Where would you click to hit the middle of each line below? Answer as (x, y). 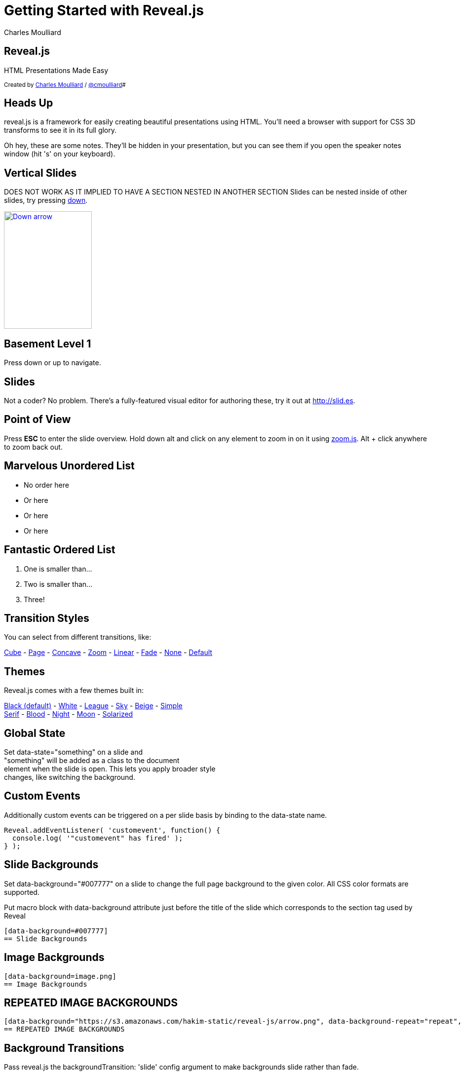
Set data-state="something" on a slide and (74, 752)
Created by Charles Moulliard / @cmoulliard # (65, 85)
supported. (22, 892)
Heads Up (29, 103)
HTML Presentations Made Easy (56, 70)
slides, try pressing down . (46, 200)
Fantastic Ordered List (60, 550)
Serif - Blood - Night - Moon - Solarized (69, 714)
